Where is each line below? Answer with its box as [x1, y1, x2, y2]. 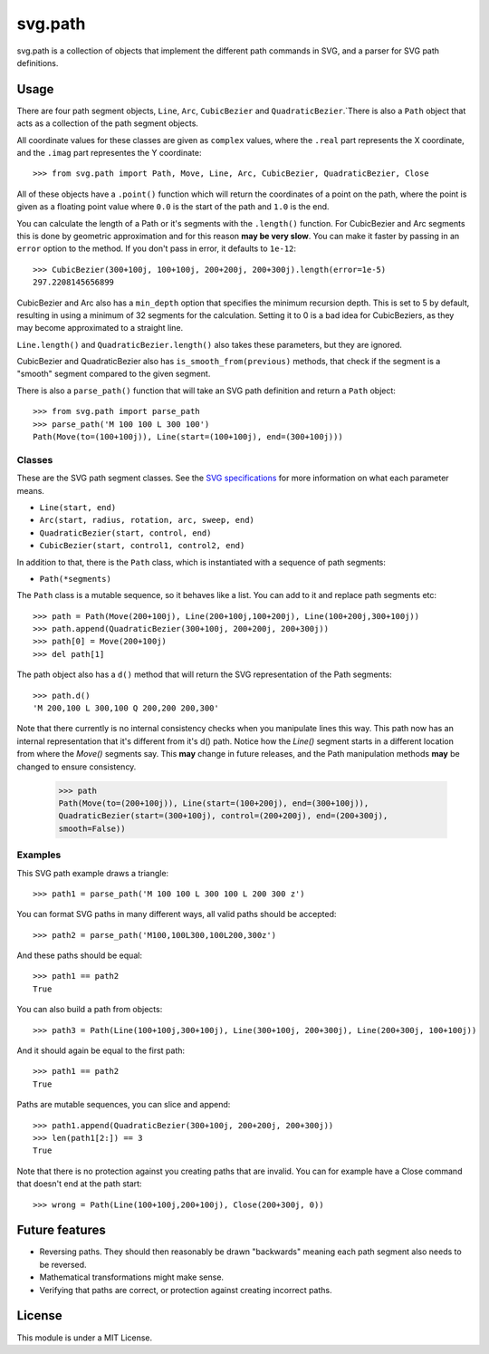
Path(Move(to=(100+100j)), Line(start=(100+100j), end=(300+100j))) [33, 431, 343, 442]
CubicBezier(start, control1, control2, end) [39, 540, 245, 551]
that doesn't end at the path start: [16, 1178, 142, 1189]
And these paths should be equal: [16, 950, 142, 961]
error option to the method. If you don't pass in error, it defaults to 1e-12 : [16, 243, 297, 254]
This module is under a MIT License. [16, 1332, 153, 1343]
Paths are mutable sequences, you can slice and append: [16, 1099, 231, 1110]
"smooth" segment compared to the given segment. [16, 368, 211, 380]
